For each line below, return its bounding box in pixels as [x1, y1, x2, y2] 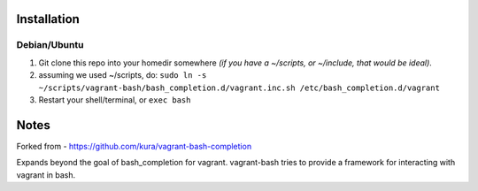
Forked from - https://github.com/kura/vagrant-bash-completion [16, 141, 252, 151]
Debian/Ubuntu [16, 39, 84, 51]
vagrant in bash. [16, 169, 76, 180]
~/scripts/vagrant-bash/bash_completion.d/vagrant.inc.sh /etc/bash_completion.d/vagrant [38, 82, 440, 93]
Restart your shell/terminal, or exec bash [38, 94, 191, 105]
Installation [16, 11, 80, 27]
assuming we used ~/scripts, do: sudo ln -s [38, 70, 207, 80]
